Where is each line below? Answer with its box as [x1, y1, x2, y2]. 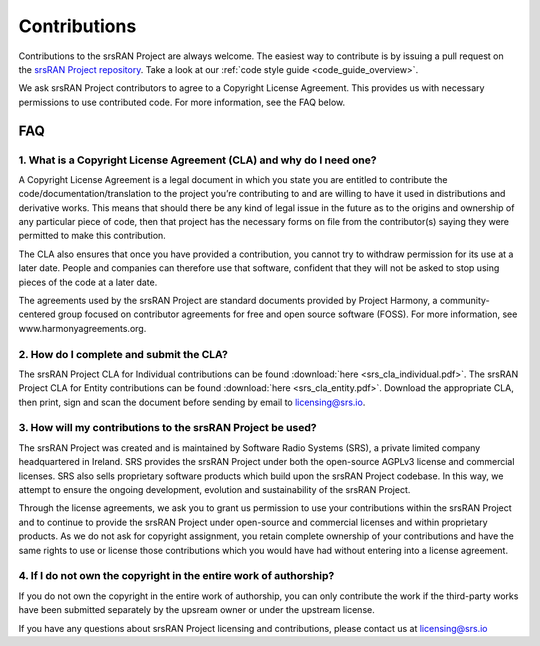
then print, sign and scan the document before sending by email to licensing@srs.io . [18, 396, 366, 408]
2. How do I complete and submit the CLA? [18, 347, 229, 361]
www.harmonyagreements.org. [18, 322, 147, 334]
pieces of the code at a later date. [18, 276, 158, 288]
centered [18, 308, 56, 320]
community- [439, 295, 490, 306]
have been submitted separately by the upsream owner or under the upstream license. [18, 604, 375, 616]
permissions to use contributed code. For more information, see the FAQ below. [18, 96, 345, 108]
